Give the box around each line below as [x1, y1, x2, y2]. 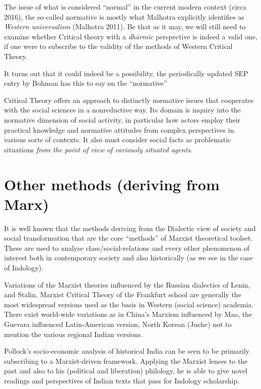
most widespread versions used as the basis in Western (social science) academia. [4, 299, 254, 309]
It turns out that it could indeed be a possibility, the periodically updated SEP [4, 68, 248, 78]
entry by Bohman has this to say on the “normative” [4, 78, 167, 88]
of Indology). [4, 262, 44, 272]
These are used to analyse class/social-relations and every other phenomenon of [4, 242, 249, 253]
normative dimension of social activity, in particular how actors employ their [4, 114, 241, 125]
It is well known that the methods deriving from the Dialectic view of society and [4, 223, 256, 233]
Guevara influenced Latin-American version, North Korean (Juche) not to [4, 318, 232, 329]
